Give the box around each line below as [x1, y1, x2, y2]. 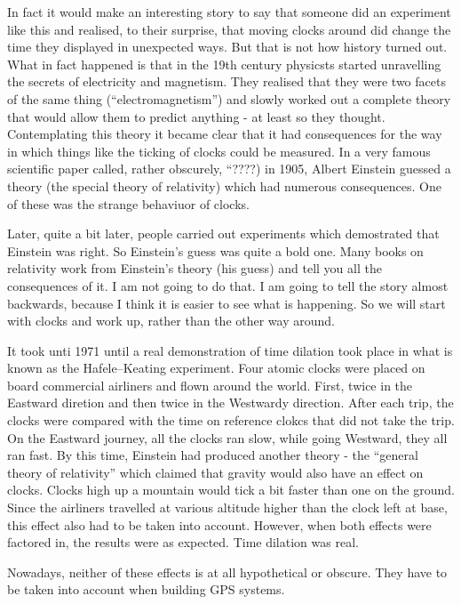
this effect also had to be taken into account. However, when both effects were [7, 515, 432, 534]
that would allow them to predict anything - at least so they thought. [7, 107, 385, 125]
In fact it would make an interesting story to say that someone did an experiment [7, 3, 451, 20]
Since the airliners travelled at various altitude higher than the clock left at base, [7, 498, 448, 517]
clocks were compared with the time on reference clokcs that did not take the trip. [7, 411, 455, 430]
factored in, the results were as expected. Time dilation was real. [7, 533, 359, 552]
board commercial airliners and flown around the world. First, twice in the [7, 375, 413, 394]
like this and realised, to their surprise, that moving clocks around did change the [7, 20, 451, 38]
